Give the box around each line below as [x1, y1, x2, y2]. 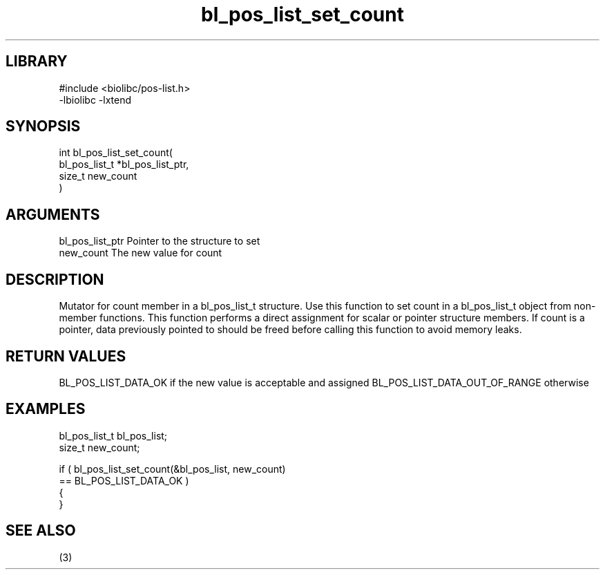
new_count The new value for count [59, 247, 222, 259]
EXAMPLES [6, 400, 86, 418]
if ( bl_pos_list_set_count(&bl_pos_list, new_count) [59, 462, 286, 475]
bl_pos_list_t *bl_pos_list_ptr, [59, 158, 189, 171]
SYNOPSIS [6, 117, 81, 135]
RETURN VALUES [6, 347, 126, 365]
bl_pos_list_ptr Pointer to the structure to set [59, 235, 260, 247]
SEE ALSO [6, 522, 76, 540]
